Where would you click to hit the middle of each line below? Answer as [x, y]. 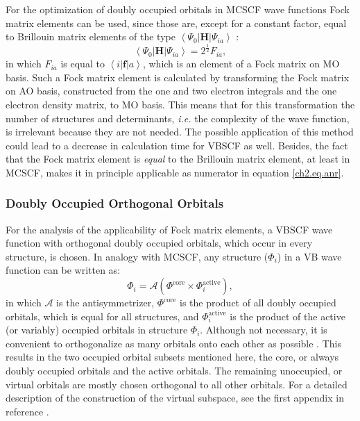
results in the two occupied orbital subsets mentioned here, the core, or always [172, 357]
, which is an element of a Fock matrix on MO [241, 64]
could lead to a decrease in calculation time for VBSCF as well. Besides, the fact [177, 145]
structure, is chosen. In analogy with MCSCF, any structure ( [137, 256]
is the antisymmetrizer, [105, 303]
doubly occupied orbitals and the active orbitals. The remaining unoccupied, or [174, 371]
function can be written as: [63, 270]
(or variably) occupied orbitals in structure [97, 330]
